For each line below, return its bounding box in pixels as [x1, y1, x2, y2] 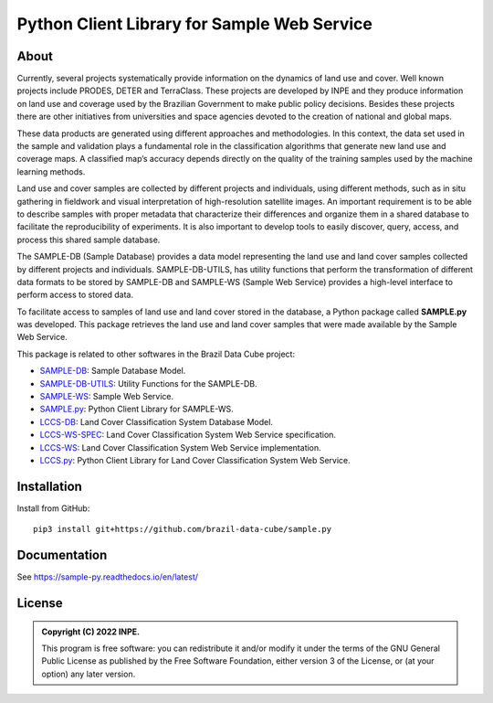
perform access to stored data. [16, 289, 134, 301]
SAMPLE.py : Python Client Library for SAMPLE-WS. [39, 403, 234, 415]
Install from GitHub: [16, 503, 90, 514]
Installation [16, 478, 82, 494]
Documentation [16, 548, 108, 563]
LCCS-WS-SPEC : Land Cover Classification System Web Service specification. [39, 430, 337, 441]
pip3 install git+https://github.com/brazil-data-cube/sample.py [33, 524, 332, 535]
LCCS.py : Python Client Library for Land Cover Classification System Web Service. [39, 455, 351, 465]
